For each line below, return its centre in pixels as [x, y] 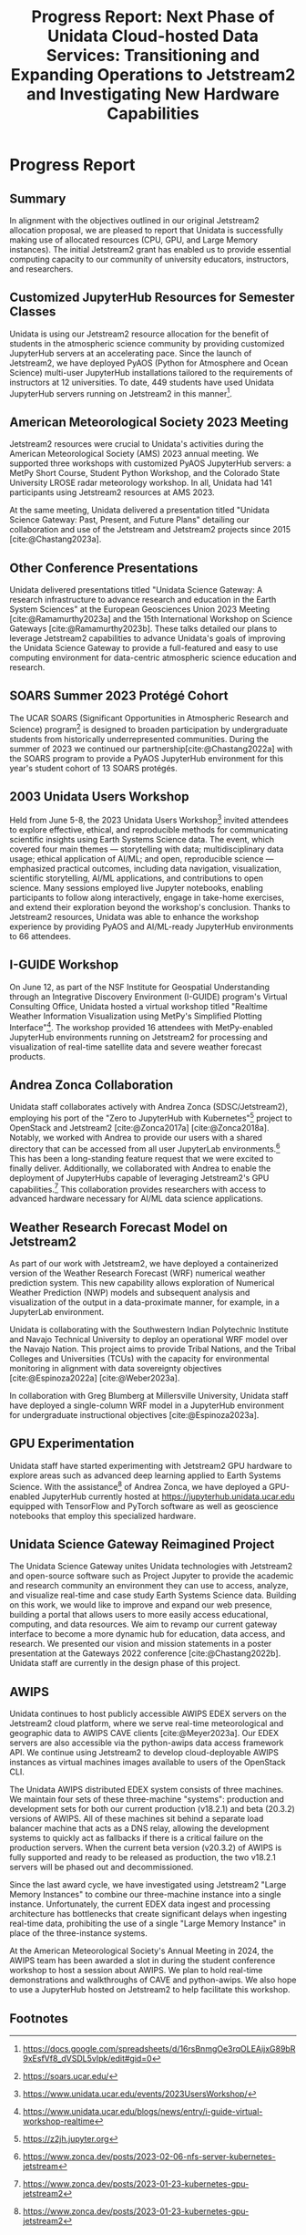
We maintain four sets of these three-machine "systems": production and [147, 1799]
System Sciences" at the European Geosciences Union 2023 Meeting [140, 609]
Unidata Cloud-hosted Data [153, 36]
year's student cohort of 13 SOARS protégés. [93, 768]
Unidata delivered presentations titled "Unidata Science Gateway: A [136, 590]
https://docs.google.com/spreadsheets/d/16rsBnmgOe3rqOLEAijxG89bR [159, 2049]
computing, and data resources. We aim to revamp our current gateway [143, 1624]
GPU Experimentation [72, 1444]
